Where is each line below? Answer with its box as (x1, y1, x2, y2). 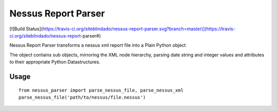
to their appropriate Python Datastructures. (9, 59, 101, 65)
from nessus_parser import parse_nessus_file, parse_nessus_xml (18, 87, 184, 93)
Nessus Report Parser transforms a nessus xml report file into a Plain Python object (9, 42, 186, 48)
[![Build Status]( (9, 26, 43, 32)
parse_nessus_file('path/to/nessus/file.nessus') (18, 94, 146, 100)
